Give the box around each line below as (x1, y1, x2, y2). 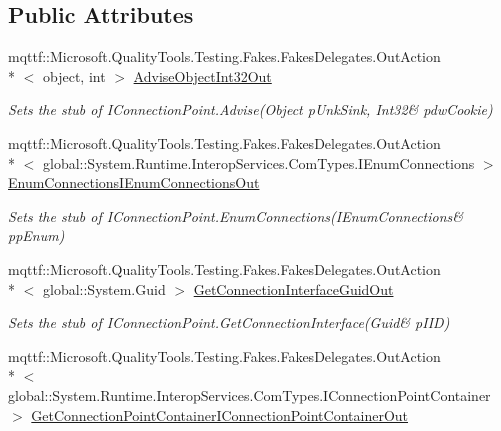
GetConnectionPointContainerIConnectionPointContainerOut (31, 404, 409, 425)
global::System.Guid (42, 278, 166, 299)
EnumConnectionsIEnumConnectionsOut (8, 172, 260, 193)
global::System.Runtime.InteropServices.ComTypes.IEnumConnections (42, 152, 475, 173)
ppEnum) (8, 225, 65, 246)
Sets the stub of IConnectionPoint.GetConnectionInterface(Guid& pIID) (8, 312, 450, 333)
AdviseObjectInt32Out (133, 65, 272, 86)
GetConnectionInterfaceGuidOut (193, 278, 394, 299)
